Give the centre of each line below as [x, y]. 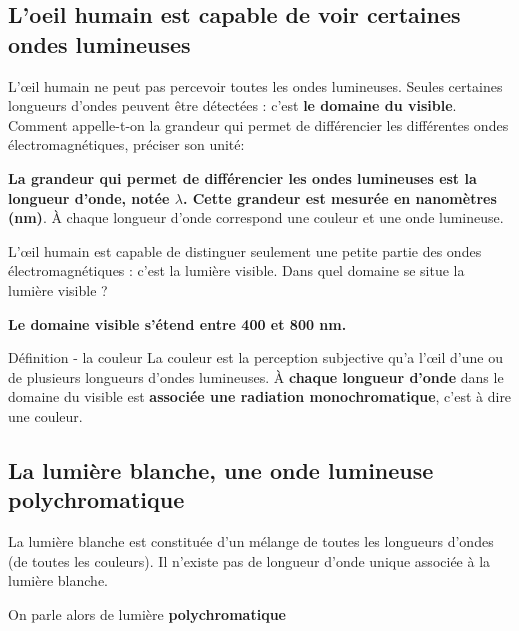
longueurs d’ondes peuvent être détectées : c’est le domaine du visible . [232, 105]
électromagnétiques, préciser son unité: [126, 144]
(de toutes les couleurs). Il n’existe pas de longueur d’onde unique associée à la [249, 560]
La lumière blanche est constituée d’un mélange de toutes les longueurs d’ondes [251, 541]
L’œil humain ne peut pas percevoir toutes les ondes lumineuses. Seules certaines [255, 85]
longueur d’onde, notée [89, 197]
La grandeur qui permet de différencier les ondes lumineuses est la [242, 177]
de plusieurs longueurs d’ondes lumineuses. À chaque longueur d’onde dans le [256, 376]
